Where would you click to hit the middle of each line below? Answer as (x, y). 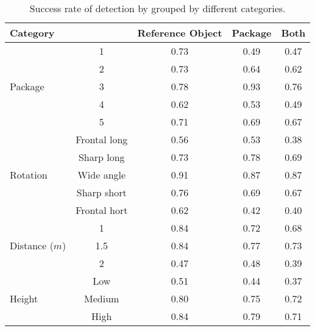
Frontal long (102, 139)
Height (24, 298)
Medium (102, 298)
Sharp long (101, 157)
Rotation (29, 175)
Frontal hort (102, 210)
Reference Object (180, 33)
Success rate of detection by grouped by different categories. (157, 8)
